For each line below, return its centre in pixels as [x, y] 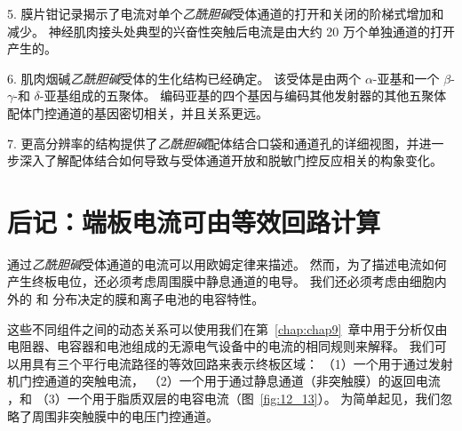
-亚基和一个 [406, 78]
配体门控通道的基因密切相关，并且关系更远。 [138, 112]
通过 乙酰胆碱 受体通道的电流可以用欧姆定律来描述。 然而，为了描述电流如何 [227, 263]
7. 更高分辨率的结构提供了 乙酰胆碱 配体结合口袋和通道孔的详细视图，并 [213, 143]
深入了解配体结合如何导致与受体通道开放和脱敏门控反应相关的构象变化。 [231, 160]
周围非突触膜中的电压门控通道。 [125, 415]
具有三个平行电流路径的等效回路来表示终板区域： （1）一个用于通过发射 [242, 363]
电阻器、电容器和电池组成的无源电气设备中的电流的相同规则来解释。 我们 [221, 346]
